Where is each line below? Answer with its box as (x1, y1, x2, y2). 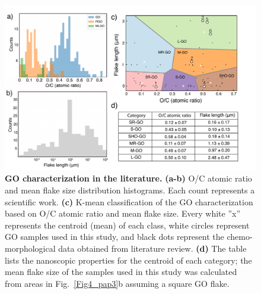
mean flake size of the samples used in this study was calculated (5, 265, 237, 278)
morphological (5, 242, 56, 254)
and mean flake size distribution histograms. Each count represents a (5, 184, 255, 196)
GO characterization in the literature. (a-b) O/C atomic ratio (5, 172, 252, 184)
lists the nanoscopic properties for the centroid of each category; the (5, 254, 252, 266)
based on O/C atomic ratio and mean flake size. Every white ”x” (5, 207, 241, 220)
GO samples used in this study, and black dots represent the (5, 230, 224, 243)
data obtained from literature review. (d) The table (58, 242, 247, 254)
